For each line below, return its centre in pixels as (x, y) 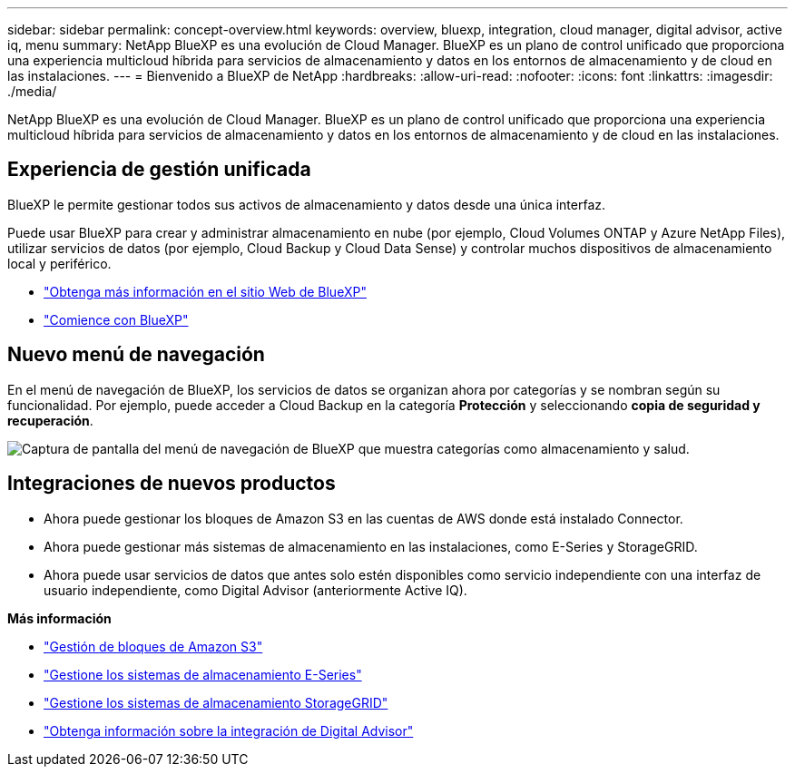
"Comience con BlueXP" (116, 319)
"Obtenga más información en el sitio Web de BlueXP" (205, 291)
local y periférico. (59, 263)
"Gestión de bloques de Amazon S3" (153, 646)
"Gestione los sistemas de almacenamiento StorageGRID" (216, 702)
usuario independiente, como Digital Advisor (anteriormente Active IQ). (255, 590)
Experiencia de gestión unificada (159, 170)
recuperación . (50, 420)
